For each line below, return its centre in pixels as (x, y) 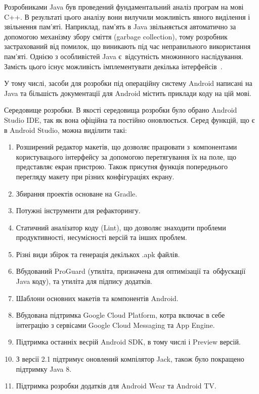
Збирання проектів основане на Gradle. (77, 193)
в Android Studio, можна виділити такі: (66, 130)
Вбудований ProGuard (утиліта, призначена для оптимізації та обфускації (131, 271)
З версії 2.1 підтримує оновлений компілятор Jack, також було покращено (130, 359)
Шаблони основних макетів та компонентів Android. (97, 298)
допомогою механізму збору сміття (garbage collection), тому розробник (116, 36)
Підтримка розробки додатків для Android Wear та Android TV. (116, 386)
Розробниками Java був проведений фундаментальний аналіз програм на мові (124, 7)
